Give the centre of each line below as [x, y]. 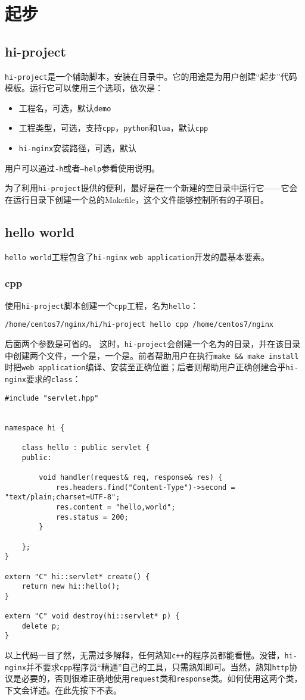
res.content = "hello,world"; [116, 507]
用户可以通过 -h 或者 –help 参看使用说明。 [83, 168]
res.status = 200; [92, 517]
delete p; [41, 626]
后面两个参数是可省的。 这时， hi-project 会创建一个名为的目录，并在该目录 [153, 344]
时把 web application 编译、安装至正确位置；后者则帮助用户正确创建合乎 [145, 367]
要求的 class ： [53, 379]
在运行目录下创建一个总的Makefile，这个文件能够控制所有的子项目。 [137, 200]
